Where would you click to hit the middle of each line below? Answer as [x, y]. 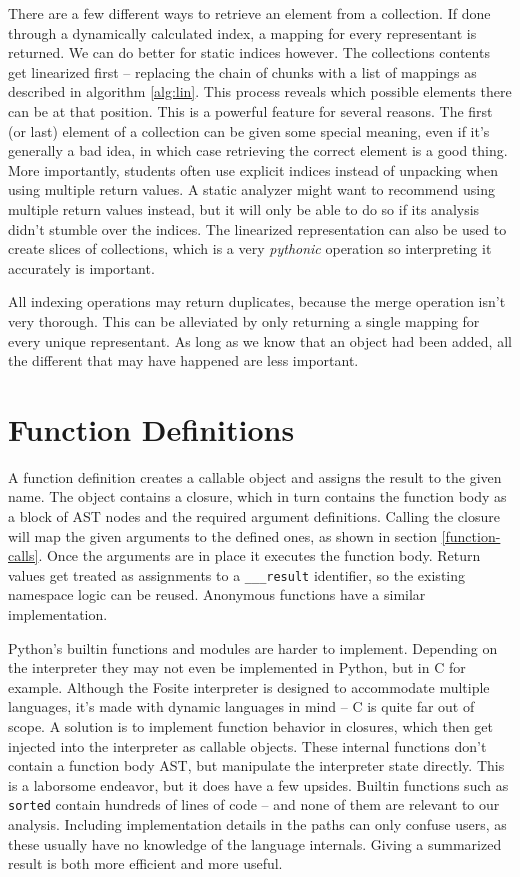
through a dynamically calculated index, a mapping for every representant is [242, 32]
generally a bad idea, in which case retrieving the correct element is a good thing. [258, 150]
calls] [23, 555]
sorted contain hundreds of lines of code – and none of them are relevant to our [254, 804]
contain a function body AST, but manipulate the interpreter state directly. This [256, 765]
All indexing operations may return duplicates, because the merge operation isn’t [257, 301]
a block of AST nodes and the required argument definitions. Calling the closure [254, 516]
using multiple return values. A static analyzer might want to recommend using [251, 189]
